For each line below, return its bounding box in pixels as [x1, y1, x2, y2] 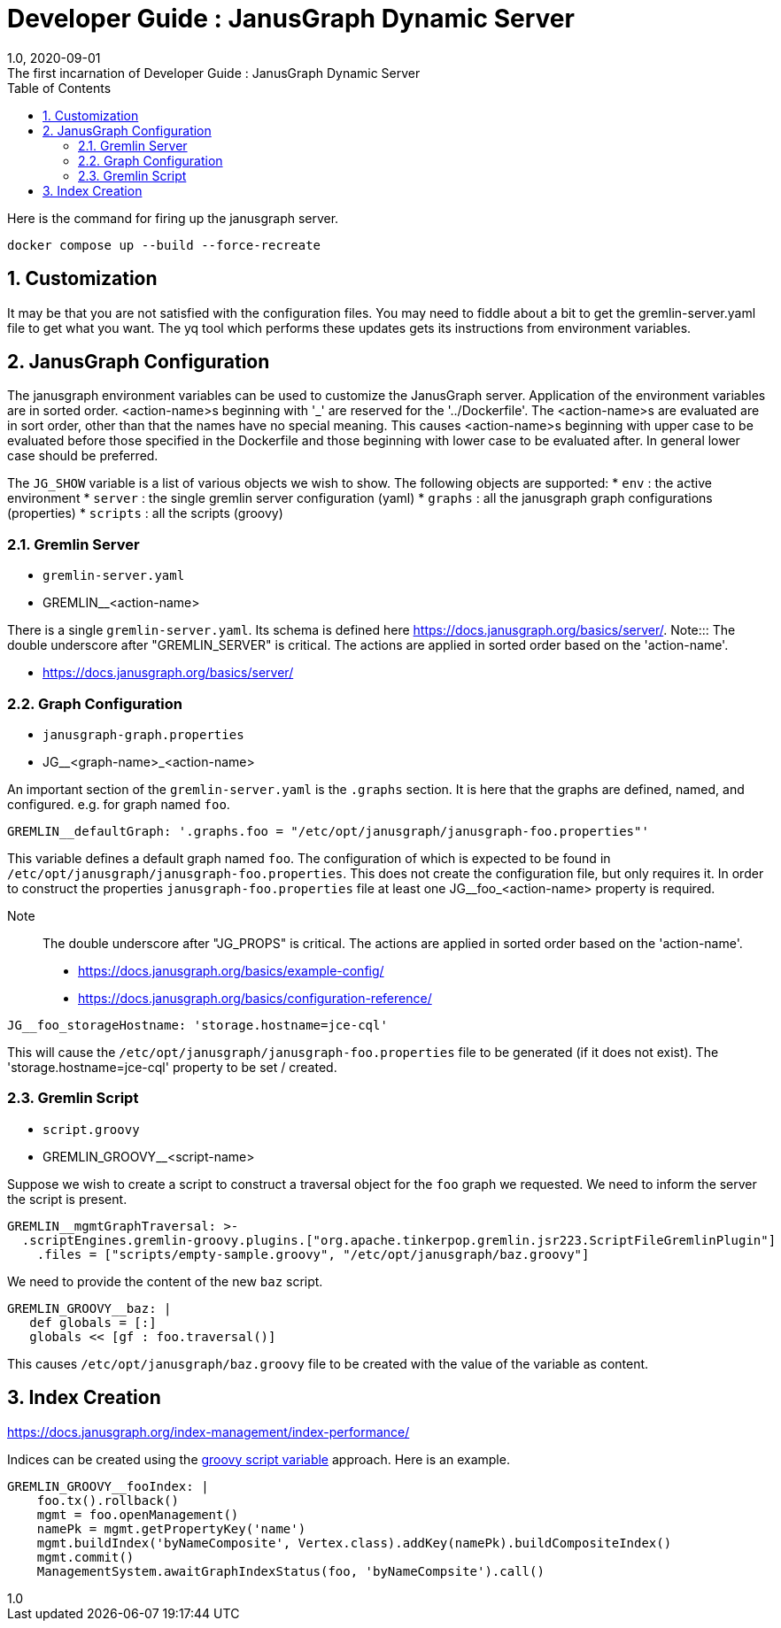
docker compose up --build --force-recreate [7, 237, 321, 252]
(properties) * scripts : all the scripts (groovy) [7, 505, 283, 521]
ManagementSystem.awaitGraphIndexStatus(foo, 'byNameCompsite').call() [36, 1563, 545, 1578]
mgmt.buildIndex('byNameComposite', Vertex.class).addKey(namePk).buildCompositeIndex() [36, 1535, 672, 1550]
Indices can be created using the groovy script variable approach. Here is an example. [7, 1451, 510, 1467]
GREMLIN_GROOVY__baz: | [7, 1300, 172, 1316]
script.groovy [43, 1122, 140, 1137]
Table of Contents [7, 80, 112, 96]
